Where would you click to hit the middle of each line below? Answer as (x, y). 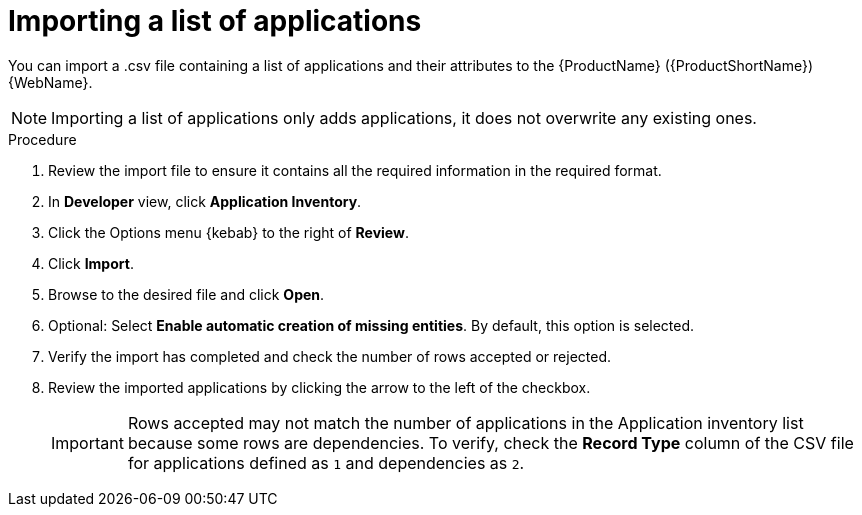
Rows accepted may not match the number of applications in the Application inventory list (465, 422)
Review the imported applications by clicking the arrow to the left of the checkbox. (319, 387)
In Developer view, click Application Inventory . (205, 201)
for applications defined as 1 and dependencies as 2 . (326, 462)
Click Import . (91, 263)
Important (87, 442)
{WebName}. (50, 82)
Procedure (42, 139)
